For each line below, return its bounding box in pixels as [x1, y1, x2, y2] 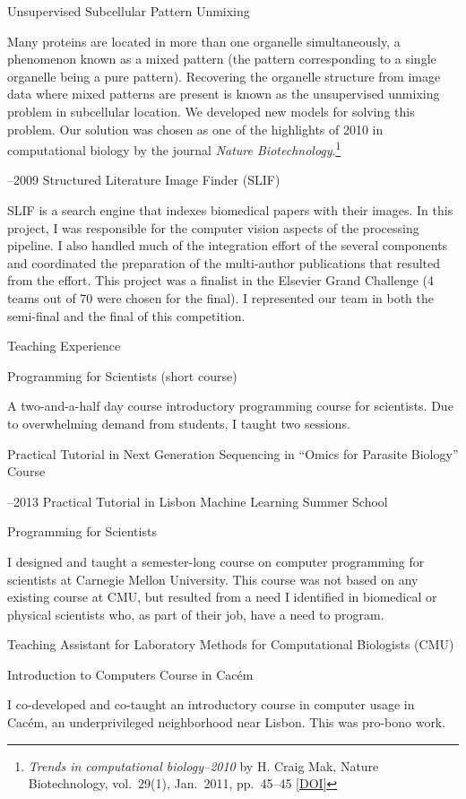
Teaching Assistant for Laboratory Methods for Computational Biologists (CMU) [7, 635, 454, 654]
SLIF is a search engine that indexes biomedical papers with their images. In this [7, 201, 453, 219]
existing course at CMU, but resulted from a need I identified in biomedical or [7, 587, 437, 606]
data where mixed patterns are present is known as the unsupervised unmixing [7, 84, 440, 103]
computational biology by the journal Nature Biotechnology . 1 [7, 138, 341, 159]
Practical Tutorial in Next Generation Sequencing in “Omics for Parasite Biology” [7, 444, 459, 463]
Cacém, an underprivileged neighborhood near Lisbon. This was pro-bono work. [7, 713, 446, 732]
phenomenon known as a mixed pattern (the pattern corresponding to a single [7, 49, 436, 68]
